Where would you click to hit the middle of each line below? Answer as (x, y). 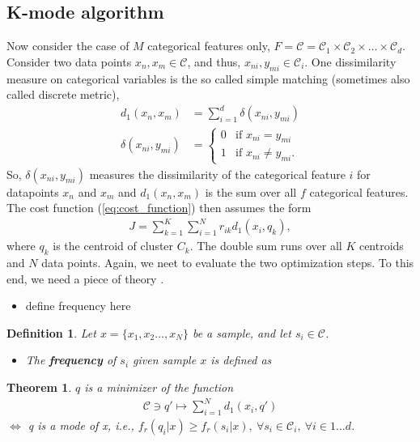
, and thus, (214, 61)
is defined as (241, 360)
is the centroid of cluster (113, 246)
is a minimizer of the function (159, 387)
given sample (165, 360)
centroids (381, 246)
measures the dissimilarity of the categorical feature (217, 174)
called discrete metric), (63, 94)
